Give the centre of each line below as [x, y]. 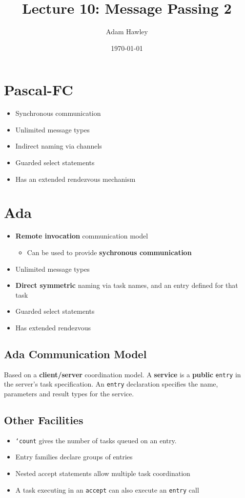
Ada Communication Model [75, 354]
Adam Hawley [127, 32]
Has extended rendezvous [53, 327]
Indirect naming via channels [59, 146]
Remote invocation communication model [82, 236]
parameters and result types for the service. [69, 394]
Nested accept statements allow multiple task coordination [103, 473]
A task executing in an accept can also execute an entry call [107, 489]
